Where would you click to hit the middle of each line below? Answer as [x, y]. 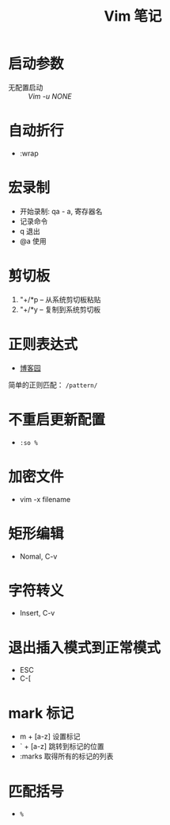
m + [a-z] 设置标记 [50, 737]
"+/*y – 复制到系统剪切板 [60, 309]
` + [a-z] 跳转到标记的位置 [62, 746]
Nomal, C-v [38, 556]
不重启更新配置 [57, 419]
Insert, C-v [37, 613]
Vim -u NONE [50, 96]
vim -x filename [45, 499]
